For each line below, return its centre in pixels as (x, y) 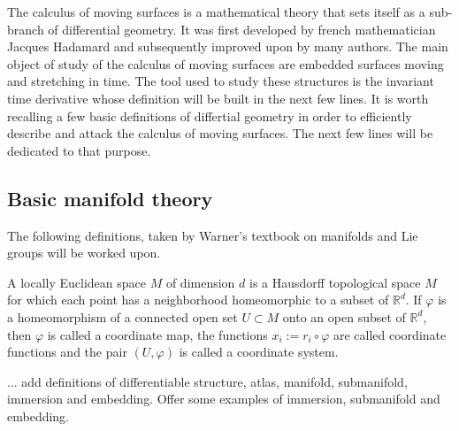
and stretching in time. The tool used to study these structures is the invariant (221, 81)
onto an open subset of (344, 316)
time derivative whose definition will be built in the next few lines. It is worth (218, 98)
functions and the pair (67, 352)
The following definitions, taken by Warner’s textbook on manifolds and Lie (213, 235)
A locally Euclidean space (76, 282)
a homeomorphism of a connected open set (122, 316)
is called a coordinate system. (259, 352)
